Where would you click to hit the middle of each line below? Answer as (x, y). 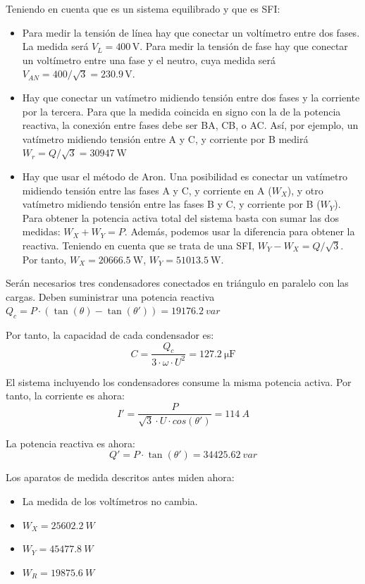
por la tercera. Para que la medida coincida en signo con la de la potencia (181, 111)
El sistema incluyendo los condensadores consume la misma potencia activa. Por (179, 381)
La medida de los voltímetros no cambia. (110, 501)
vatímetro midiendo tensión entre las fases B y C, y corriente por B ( (171, 204)
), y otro (305, 190)
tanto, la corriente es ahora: (65, 396)
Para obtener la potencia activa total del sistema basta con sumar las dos (180, 217)
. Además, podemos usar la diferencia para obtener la (240, 231)
